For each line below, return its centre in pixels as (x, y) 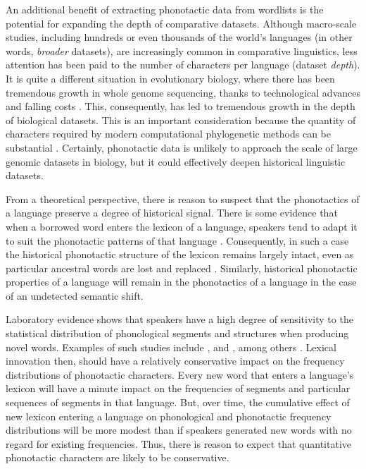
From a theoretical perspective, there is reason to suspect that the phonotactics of (183, 199)
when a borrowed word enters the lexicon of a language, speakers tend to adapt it (182, 226)
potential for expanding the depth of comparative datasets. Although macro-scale (181, 23)
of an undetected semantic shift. (75, 295)
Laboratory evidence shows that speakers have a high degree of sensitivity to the (179, 319)
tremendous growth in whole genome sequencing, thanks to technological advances (183, 92)
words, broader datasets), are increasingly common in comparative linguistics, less (182, 50)
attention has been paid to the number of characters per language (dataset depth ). (183, 65)
